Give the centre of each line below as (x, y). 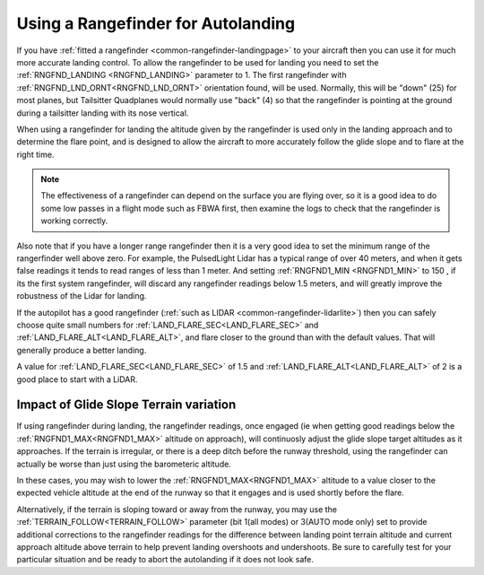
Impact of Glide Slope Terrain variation (126, 405)
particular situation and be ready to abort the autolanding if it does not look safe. (165, 560)
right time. (35, 154)
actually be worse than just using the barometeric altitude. (124, 464)
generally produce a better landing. (82, 350)
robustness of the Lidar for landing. (82, 296)
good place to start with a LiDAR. (77, 379)
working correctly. (74, 221)
